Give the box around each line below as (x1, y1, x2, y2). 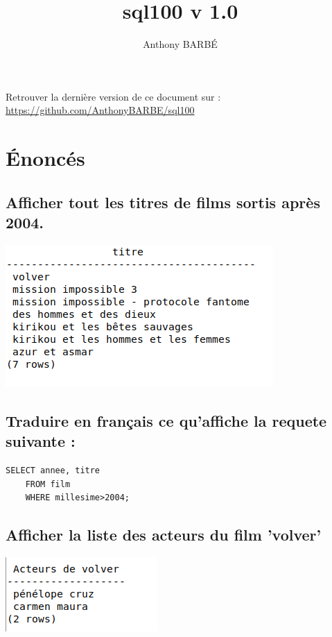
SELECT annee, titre (6, 466, 101, 476)
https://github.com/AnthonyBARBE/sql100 (6, 103, 195, 117)
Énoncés (6, 144, 85, 172)
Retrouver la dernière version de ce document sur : (6, 89, 221, 103)
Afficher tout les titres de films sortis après (6, 191, 320, 212)
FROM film (25, 479, 71, 489)
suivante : (6, 430, 76, 452)
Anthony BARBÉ (143, 37, 218, 51)
